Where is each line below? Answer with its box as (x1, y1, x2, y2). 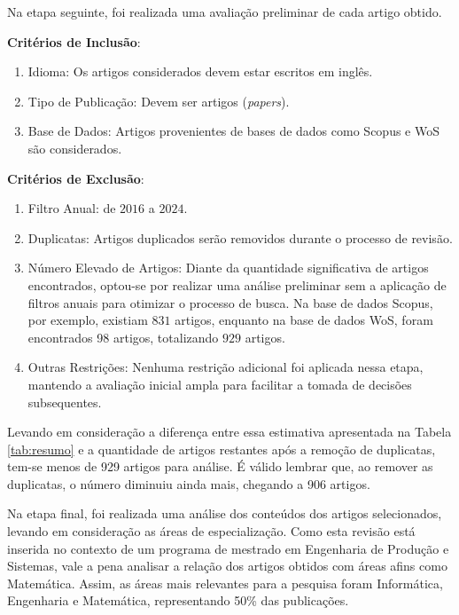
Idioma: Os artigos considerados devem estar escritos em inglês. (27, 62, 373, 81)
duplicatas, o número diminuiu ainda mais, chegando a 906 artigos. (7, 474, 370, 493)
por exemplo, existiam (27, 311, 148, 329)
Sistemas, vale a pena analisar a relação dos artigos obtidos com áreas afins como (7, 556, 447, 575)
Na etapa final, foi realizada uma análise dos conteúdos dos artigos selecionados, (7, 504, 442, 523)
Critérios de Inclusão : (7, 32, 141, 51)
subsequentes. (27, 392, 102, 411)
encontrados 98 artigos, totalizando (27, 327, 219, 346)
